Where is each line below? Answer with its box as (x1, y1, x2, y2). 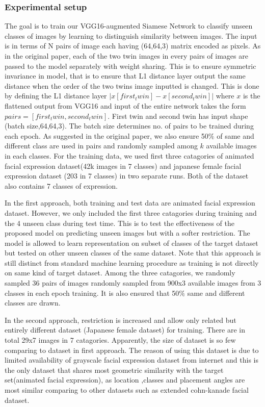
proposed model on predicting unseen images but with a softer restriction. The (5, 227, 250, 238)
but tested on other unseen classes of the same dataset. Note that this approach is (5, 247, 261, 258)
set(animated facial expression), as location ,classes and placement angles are (5, 374, 245, 385)
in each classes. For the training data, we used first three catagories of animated (5, 150, 254, 161)
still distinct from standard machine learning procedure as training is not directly (5, 257, 259, 268)
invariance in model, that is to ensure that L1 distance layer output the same (5, 70, 246, 81)
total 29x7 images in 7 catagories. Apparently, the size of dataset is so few (5, 335, 236, 345)
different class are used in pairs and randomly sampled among (5, 140, 198, 151)
